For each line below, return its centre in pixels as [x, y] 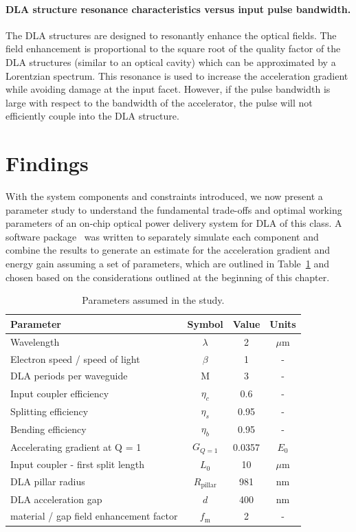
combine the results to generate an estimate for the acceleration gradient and [168, 250]
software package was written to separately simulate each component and [162, 236]
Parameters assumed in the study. [153, 300]
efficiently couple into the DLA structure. [92, 116]
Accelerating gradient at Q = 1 [76, 446]
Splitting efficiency [49, 411]
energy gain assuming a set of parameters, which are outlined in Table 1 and [168, 264]
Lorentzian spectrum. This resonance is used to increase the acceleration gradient [177, 75]
